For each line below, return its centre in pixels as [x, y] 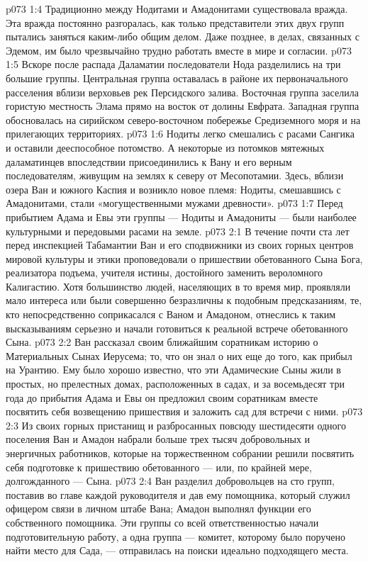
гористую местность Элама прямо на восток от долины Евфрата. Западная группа [183, 106]
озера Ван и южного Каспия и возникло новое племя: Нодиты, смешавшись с [173, 189]
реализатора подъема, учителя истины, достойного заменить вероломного [164, 272]
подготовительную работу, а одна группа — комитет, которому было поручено [175, 536]
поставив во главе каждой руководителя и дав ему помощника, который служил [178, 494]
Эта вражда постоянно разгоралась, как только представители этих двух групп [175, 22]
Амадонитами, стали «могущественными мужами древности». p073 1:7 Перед [174, 203]
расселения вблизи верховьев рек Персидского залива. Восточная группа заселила [182, 92]
